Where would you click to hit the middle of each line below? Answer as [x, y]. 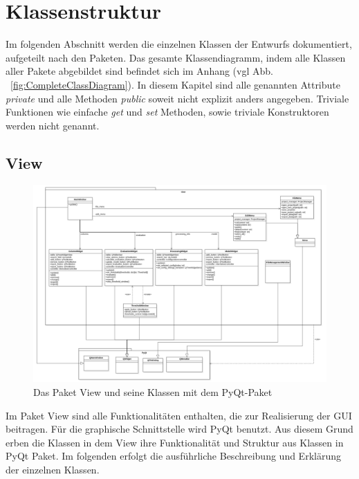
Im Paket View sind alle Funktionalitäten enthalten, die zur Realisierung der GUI [179, 415]
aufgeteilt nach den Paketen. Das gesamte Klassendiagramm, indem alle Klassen [176, 57]
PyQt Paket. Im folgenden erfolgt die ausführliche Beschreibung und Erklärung [173, 456]
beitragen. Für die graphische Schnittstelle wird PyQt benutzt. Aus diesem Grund [179, 429]
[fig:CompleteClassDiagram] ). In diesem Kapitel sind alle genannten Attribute [175, 84]
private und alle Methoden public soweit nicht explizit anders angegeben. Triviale [177, 98]
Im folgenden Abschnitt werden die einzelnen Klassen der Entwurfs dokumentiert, [179, 44]
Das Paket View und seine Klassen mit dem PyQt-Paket [153, 391]
